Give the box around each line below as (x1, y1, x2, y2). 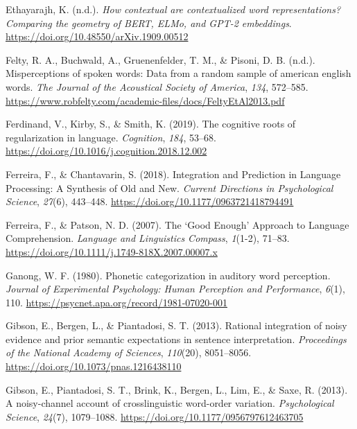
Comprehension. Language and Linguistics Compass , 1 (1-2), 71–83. (6, 231, 290, 245)
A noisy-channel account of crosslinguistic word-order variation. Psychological (6, 396, 334, 410)
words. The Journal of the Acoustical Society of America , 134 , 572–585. (6, 79, 308, 94)
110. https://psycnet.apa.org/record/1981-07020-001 (6, 295, 227, 309)
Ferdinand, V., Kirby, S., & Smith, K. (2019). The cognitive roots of (6, 116, 296, 131)
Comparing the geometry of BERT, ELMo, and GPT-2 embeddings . (6, 15, 292, 30)
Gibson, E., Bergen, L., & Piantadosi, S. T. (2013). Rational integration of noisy (6, 318, 347, 333)
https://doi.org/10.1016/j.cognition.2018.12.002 (6, 143, 207, 158)
